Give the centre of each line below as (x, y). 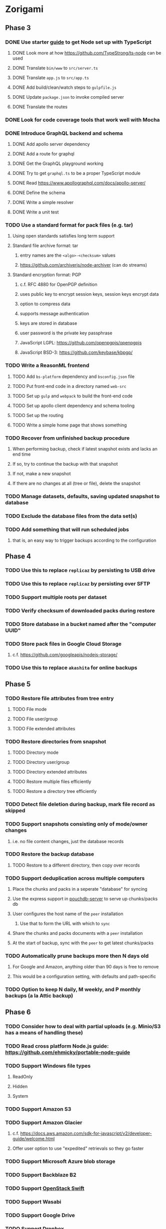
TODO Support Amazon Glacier (44, 1122)
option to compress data (45, 304)
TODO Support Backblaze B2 (41, 1175)
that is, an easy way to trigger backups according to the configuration (84, 540)
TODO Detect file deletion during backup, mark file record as (80, 804)
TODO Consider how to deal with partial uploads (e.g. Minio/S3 (83, 1026)
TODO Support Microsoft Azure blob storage (60, 1161)
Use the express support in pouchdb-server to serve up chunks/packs (85, 899)
